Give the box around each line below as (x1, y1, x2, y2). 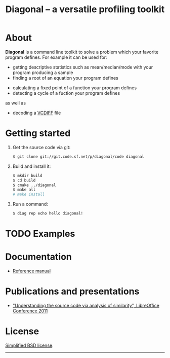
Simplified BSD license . (5, 342, 54, 348)
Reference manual (12, 268, 51, 274)
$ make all (12, 187, 36, 192)
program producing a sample (12, 69, 73, 76)
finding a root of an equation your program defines (12, 75, 119, 81)
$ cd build (12, 177, 36, 183)
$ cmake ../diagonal (12, 183, 56, 188)
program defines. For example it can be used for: (5, 54, 107, 60)
